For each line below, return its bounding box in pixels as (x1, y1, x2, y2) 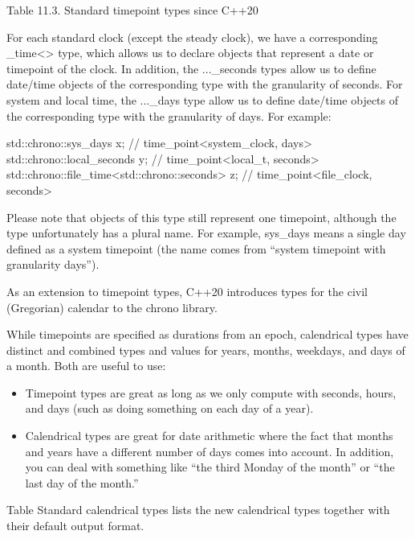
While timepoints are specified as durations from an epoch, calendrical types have (6, 326, 409, 343)
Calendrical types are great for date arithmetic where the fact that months (25, 427, 393, 444)
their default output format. (6, 517, 144, 534)
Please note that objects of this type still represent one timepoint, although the (6, 208, 397, 225)
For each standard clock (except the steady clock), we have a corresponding (6, 28, 378, 45)
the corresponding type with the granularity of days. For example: (6, 107, 332, 124)
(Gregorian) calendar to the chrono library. (6, 298, 218, 315)
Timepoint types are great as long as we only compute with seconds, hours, (25, 384, 397, 401)
